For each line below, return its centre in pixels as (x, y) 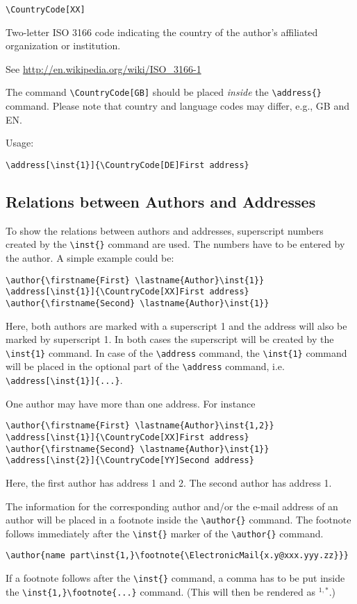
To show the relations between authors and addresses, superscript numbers (165, 230)
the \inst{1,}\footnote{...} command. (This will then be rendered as (161, 591)
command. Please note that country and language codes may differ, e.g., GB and (177, 106)
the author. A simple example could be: (90, 257)
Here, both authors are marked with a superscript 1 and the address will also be (176, 325)
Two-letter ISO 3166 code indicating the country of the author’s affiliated (162, 32)
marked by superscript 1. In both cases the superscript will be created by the (170, 339)
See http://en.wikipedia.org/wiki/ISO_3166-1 (103, 68)
